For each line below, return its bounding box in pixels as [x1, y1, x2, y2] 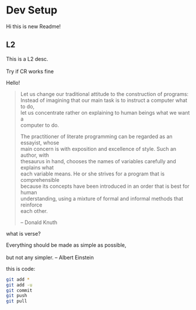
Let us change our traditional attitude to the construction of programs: [20, 90, 188, 97]
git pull [6, 298, 27, 304]
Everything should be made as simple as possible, [6, 241, 127, 249]
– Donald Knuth [20, 219, 58, 226]
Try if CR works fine [6, 68, 54, 75]
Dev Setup [6, 4, 58, 17]
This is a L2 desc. [6, 55, 48, 62]
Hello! [6, 79, 20, 86]
